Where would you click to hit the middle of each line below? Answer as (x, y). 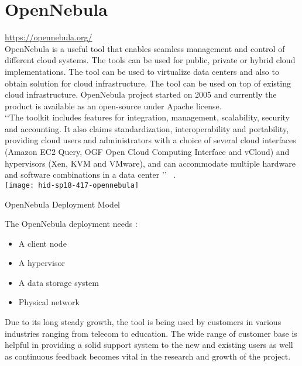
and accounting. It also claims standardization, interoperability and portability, (147, 128)
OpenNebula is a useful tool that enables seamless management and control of (145, 48)
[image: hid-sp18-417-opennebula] (72, 185)
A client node (42, 243)
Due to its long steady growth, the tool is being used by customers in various (143, 322)
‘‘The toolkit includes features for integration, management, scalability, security (147, 117)
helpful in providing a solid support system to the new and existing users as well (149, 345)
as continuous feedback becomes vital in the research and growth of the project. (148, 356)
